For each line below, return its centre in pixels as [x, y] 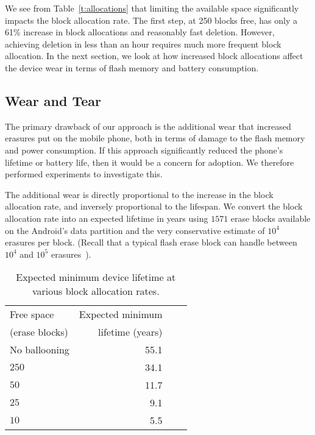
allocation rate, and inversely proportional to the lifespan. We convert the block [154, 206]
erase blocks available [271, 218]
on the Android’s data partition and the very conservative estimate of [135, 230]
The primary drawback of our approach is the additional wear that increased [148, 126]
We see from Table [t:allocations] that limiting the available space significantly [152, 8]
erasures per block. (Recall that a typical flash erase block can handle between [151, 242]
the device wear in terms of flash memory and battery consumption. [132, 67]
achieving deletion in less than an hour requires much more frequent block [143, 44]
